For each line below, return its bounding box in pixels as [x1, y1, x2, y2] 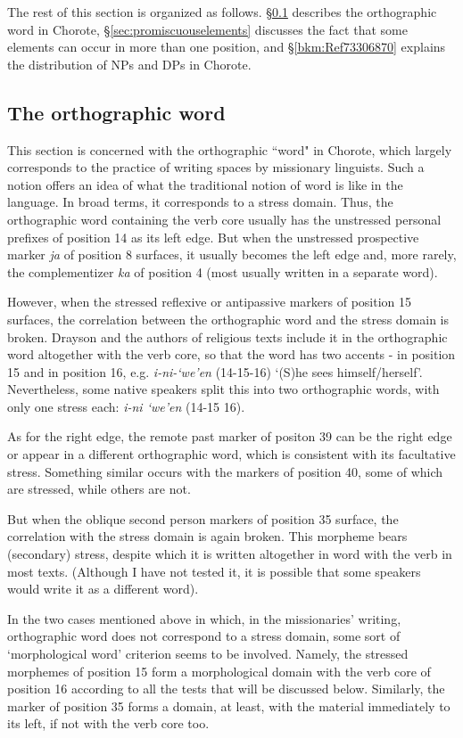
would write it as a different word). [7, 579, 199, 598]
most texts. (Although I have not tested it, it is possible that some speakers [7, 562, 421, 580]
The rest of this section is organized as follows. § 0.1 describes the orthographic [7, 3, 437, 20]
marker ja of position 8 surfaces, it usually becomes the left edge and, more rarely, [7, 245, 457, 264]
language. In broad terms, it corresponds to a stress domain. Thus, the [7, 193, 393, 211]
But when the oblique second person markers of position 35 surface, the [7, 509, 399, 528]
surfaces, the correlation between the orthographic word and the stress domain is [7, 309, 449, 328]
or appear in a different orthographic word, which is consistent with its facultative [7, 445, 456, 463]
